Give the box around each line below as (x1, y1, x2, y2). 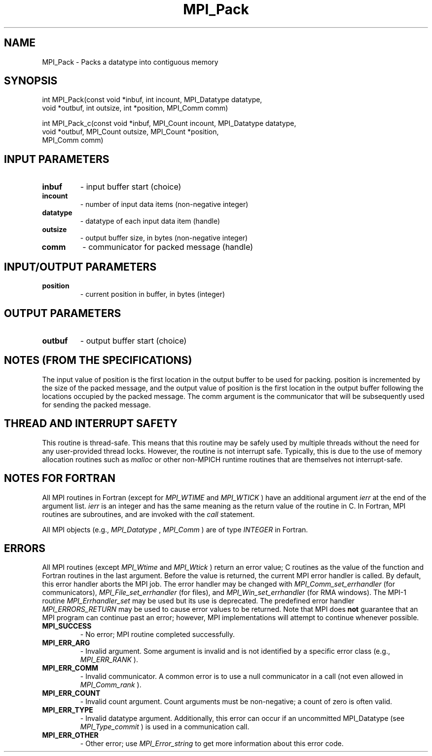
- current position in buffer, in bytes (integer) (80, 290, 225, 299)
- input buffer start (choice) (80, 182, 181, 192)
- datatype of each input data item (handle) (80, 217, 220, 226)
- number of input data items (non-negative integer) (80, 200, 249, 209)
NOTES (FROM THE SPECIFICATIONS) (4, 354, 192, 367)
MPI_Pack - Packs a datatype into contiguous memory (42, 57, 218, 66)
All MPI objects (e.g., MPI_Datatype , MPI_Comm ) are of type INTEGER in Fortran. (42, 525, 308, 534)
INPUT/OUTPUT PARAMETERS (4, 260, 157, 273)
